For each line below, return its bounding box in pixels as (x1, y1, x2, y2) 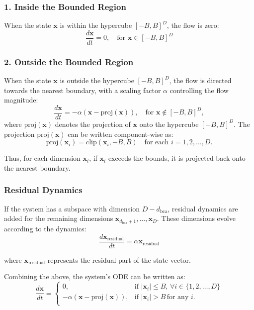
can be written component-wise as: (68, 128, 173, 139)
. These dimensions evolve (157, 213, 236, 223)
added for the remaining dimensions (4, 213, 113, 223)
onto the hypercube (139, 118, 199, 129)
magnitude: (4, 95, 38, 105)
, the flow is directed (169, 75, 232, 86)
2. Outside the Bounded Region (4, 55, 134, 68)
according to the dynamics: (4, 223, 86, 233)
